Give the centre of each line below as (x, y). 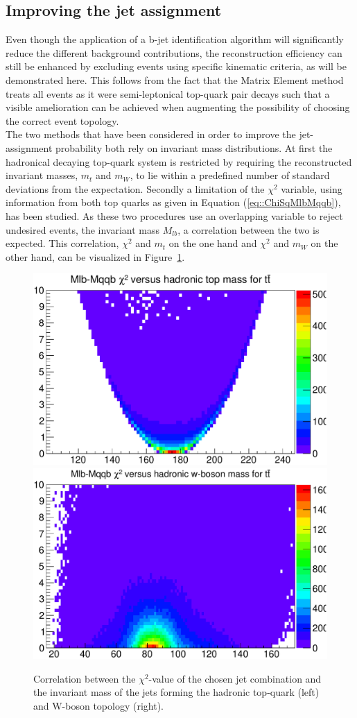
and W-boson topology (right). (98, 705)
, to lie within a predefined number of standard (230, 175)
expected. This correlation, (62, 243)
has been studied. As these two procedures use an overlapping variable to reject (174, 215)
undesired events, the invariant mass (83, 229)
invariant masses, (42, 175)
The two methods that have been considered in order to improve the (151, 134)
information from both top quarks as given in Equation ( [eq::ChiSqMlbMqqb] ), (173, 202)
